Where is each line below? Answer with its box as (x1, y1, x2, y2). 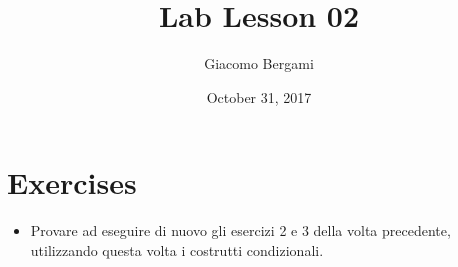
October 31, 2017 (206, 86, 312, 107)
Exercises (7, 162, 137, 203)
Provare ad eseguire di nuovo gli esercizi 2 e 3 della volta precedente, (30, 220, 451, 241)
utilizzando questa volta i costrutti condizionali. (30, 239, 324, 260)
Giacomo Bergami (204, 53, 314, 74)
